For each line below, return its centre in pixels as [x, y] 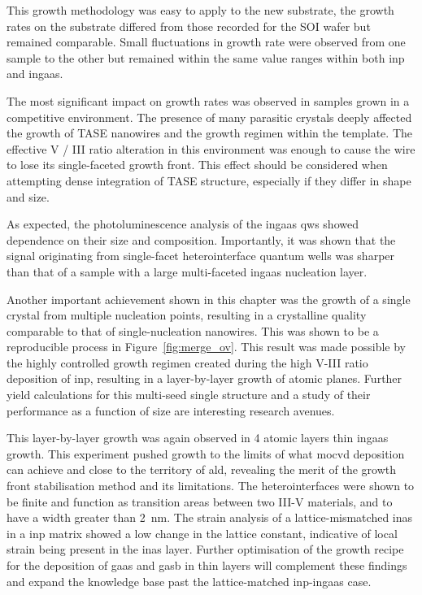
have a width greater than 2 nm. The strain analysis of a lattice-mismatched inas [210, 517]
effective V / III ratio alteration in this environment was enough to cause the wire [211, 148]
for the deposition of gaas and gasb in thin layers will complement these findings [207, 565]
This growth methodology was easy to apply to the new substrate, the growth [200, 10]
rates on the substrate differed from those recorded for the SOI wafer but [189, 26]
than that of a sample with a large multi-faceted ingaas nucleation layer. [187, 271]
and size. [28, 196]
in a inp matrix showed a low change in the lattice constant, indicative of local [202, 533]
